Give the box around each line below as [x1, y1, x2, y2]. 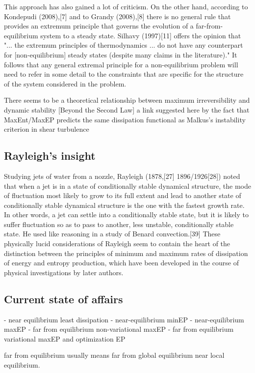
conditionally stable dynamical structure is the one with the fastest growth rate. [4, 200, 245, 210]
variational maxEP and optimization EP [4, 333, 126, 344]
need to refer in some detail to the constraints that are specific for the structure [4, 69, 244, 79]
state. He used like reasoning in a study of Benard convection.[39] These [4, 229, 221, 239]
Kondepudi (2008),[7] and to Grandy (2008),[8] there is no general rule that [4, 11, 231, 21]
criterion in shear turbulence [4, 124, 89, 134]
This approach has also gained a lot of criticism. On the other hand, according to [4, 1, 248, 11]
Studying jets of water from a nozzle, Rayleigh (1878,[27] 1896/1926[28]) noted [4, 171, 240, 181]
